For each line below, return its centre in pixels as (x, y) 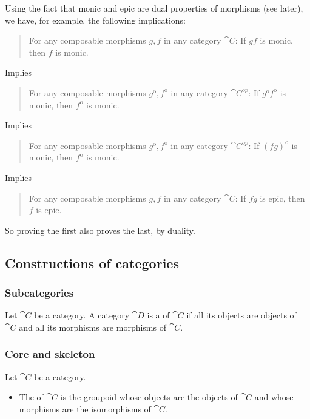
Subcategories (39, 293)
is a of (158, 315)
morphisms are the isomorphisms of (85, 408)
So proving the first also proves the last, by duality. (100, 230)
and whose (274, 397)
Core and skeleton (50, 354)
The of (31, 397)
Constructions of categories (92, 262)
